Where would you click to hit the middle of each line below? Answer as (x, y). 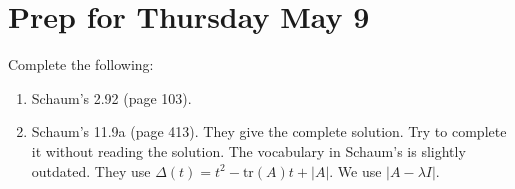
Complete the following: (81, 64)
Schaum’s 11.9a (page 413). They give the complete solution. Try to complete (269, 131)
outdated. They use (91, 170)
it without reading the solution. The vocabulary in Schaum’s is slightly (248, 150)
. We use (355, 170)
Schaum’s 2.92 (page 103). (111, 97)
